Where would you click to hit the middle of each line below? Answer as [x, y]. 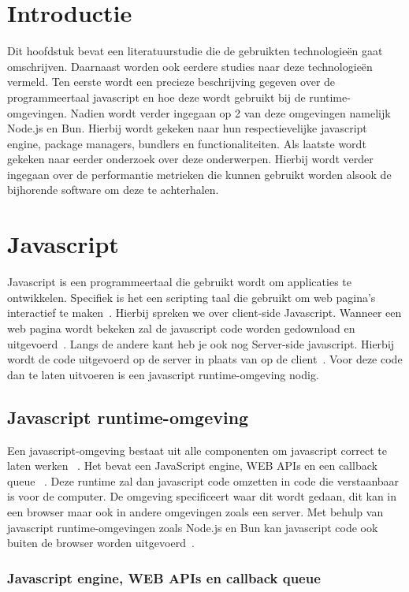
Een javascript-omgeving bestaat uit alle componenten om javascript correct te [197, 450]
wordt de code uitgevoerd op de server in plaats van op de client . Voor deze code [205, 359]
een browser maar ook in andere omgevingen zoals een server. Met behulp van [195, 511]
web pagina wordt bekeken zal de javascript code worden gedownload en [181, 328]
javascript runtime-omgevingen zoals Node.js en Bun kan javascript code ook [193, 527]
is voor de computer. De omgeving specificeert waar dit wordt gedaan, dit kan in [202, 496]
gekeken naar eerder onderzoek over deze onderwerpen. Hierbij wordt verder [190, 159]
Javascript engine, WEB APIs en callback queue [164, 577]
